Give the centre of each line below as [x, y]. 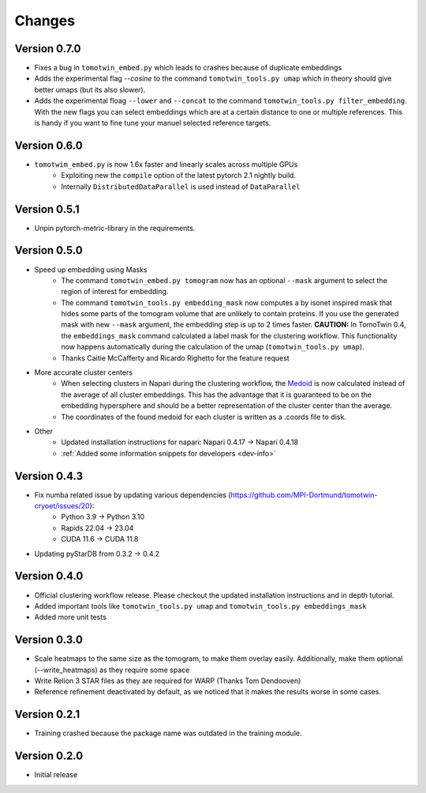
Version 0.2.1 [47, 714]
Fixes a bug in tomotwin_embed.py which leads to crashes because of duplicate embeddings [188, 68]
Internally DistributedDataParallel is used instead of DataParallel [181, 187]
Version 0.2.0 [49, 756]
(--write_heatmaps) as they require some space [112, 670]
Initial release [56, 775]
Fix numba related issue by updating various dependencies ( [133, 495]
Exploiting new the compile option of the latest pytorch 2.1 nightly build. [178, 176]
